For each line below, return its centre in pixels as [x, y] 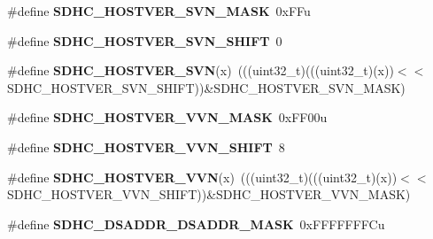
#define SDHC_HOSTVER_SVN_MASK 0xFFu [159, 11]
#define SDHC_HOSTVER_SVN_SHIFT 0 [145, 40]
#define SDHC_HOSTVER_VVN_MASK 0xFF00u [167, 117]
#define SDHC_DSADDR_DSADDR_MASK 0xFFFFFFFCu [196, 224]
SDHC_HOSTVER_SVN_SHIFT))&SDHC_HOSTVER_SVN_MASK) [206, 87]
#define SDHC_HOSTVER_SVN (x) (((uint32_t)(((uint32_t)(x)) [201, 70]
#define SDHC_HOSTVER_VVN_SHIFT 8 [146, 146]
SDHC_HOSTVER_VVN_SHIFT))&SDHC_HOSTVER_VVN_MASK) [209, 194]
